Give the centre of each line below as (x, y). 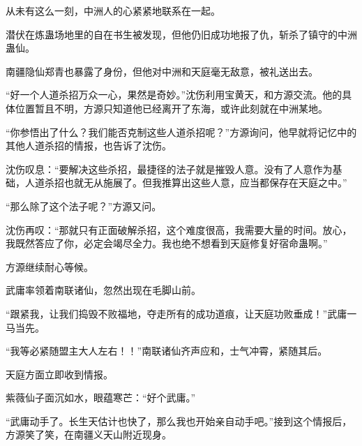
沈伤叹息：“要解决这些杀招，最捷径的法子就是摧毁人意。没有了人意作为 (169, 169)
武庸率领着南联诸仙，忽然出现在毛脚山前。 (103, 290)
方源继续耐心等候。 (50, 266)
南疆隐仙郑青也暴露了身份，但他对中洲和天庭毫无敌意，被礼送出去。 (162, 71)
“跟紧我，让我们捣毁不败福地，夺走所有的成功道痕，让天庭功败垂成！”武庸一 (181, 313)
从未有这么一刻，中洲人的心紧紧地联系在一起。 (113, 10)
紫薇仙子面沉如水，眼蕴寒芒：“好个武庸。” (101, 397)
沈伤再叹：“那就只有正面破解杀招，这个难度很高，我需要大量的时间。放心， (179, 229)
